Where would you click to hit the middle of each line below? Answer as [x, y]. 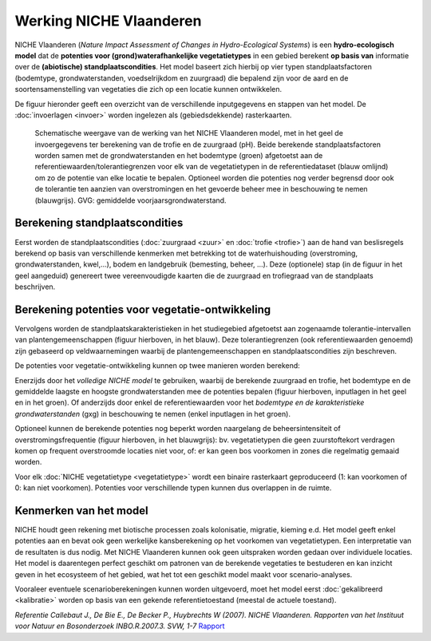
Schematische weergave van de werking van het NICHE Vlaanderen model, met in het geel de [189, 133]
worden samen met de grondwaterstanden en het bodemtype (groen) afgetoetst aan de [179, 156]
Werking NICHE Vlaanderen [108, 21]
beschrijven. [35, 287]
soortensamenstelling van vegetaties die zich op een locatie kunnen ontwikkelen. [148, 89]
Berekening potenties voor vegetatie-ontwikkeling [143, 309]
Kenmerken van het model [82, 510]
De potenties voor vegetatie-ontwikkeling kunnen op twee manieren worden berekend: [158, 366]
